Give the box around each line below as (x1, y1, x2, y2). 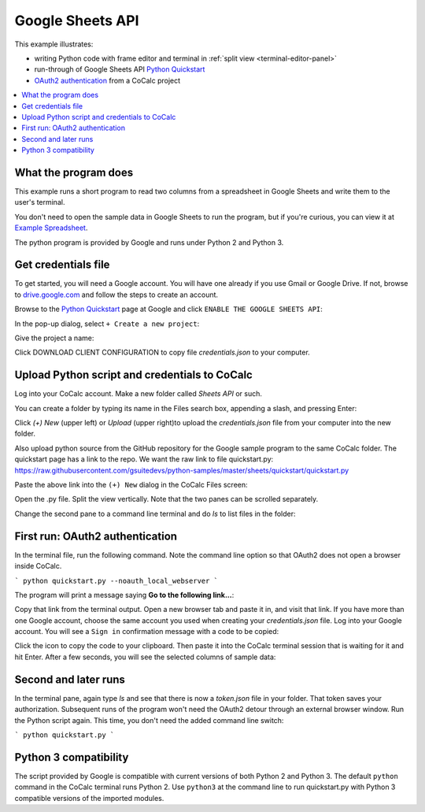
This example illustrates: (14, 39, 94, 49)
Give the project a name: (14, 333, 94, 343)
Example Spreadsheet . (14, 223, 88, 232)
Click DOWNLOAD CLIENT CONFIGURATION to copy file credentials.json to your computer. (14, 347, 310, 358)
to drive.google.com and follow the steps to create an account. (14, 290, 219, 299)
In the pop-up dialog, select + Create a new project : (14, 319, 200, 328)
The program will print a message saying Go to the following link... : (14, 590, 235, 599)
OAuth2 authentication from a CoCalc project (34, 76, 181, 85)
